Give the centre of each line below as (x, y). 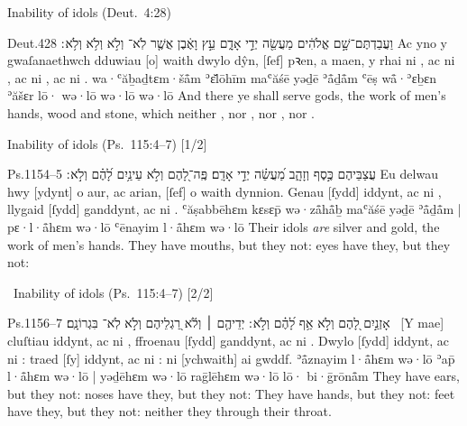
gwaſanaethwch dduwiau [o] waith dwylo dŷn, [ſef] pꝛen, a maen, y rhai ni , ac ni (231, 60)
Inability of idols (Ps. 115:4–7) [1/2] (107, 143)
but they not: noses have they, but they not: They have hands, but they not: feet (231, 393)
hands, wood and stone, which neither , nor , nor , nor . (161, 112)
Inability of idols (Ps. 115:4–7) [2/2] (113, 292)
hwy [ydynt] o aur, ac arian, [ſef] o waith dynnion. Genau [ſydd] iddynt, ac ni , (224, 191)
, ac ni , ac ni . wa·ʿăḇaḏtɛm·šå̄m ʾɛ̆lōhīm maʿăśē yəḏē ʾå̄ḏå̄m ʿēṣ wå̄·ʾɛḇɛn (222, 77)
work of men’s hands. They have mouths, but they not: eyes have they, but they (229, 244)
